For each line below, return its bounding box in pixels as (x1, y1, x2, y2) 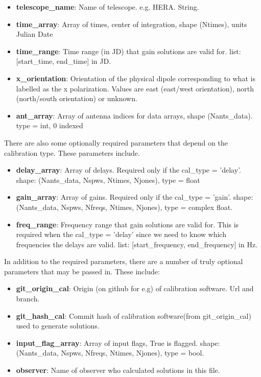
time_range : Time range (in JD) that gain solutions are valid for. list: (16, 45, 241, 56)
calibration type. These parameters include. (4, 147, 140, 158)
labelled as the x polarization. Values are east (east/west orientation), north (16, 83, 254, 93)
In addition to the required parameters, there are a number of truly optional (4, 256, 243, 267)
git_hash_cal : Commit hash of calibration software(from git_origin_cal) (16, 310, 251, 321)
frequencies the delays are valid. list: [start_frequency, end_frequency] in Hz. (16, 239, 258, 249)
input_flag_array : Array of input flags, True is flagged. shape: (16, 337, 220, 348)
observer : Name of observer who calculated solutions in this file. (16, 365, 220, 375)
